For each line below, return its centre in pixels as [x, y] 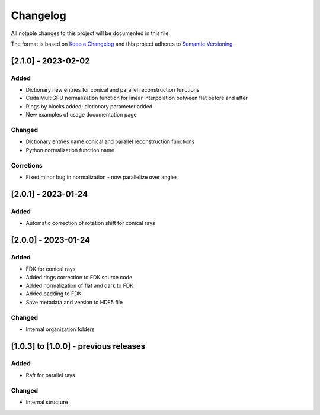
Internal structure [47, 402]
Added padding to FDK [54, 294]
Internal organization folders [60, 329]
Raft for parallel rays [50, 375]
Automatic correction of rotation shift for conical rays [90, 223]
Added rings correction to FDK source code [79, 277]
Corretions [27, 165]
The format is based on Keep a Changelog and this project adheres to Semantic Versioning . [122, 44]
